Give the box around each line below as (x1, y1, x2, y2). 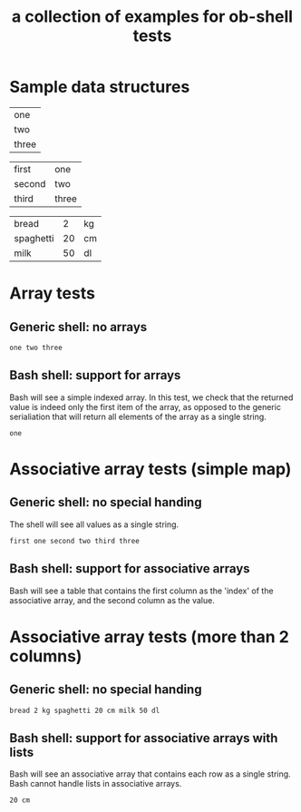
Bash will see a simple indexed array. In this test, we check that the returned (9, 392, 294, 403)
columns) (9, 646, 83, 666)
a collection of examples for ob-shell (12, 6, 293, 27)
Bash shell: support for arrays (9, 367, 181, 383)
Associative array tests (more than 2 (9, 626, 290, 647)
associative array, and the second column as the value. (9, 594, 215, 605)
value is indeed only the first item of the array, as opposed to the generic (9, 401, 281, 412)
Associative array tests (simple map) (9, 458, 292, 479)
